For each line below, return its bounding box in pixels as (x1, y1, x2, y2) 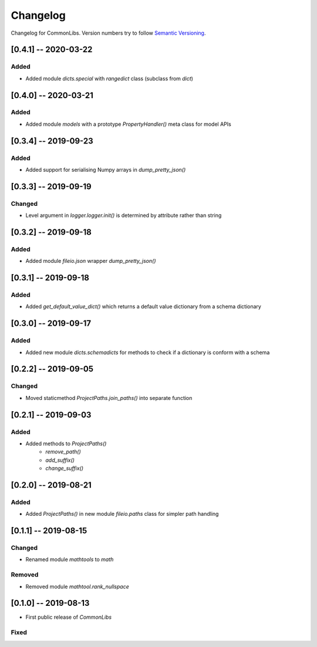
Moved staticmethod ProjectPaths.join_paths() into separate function (25, 394, 193, 401)
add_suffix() (45, 456, 75, 463)
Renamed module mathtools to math (25, 556, 114, 563)
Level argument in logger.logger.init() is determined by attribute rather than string (25, 212, 222, 219)
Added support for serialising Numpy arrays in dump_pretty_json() (25, 166, 186, 174)
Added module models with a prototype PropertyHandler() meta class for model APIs (25, 121, 231, 128)
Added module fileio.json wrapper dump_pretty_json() (25, 258, 156, 265)
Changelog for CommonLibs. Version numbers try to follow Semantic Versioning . (11, 29, 206, 36)
